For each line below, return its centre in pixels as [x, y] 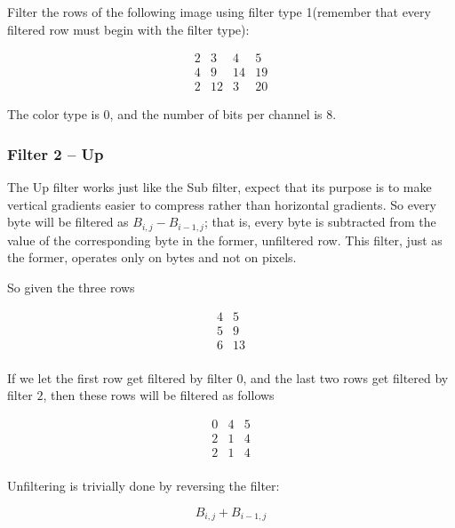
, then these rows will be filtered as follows [159, 395]
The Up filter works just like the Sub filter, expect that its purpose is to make [220, 187]
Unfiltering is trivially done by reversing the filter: [144, 485]
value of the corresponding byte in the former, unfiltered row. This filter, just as [225, 240]
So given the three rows [71, 287]
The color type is [53, 114]
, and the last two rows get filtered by [346, 377]
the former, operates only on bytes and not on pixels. [152, 257]
